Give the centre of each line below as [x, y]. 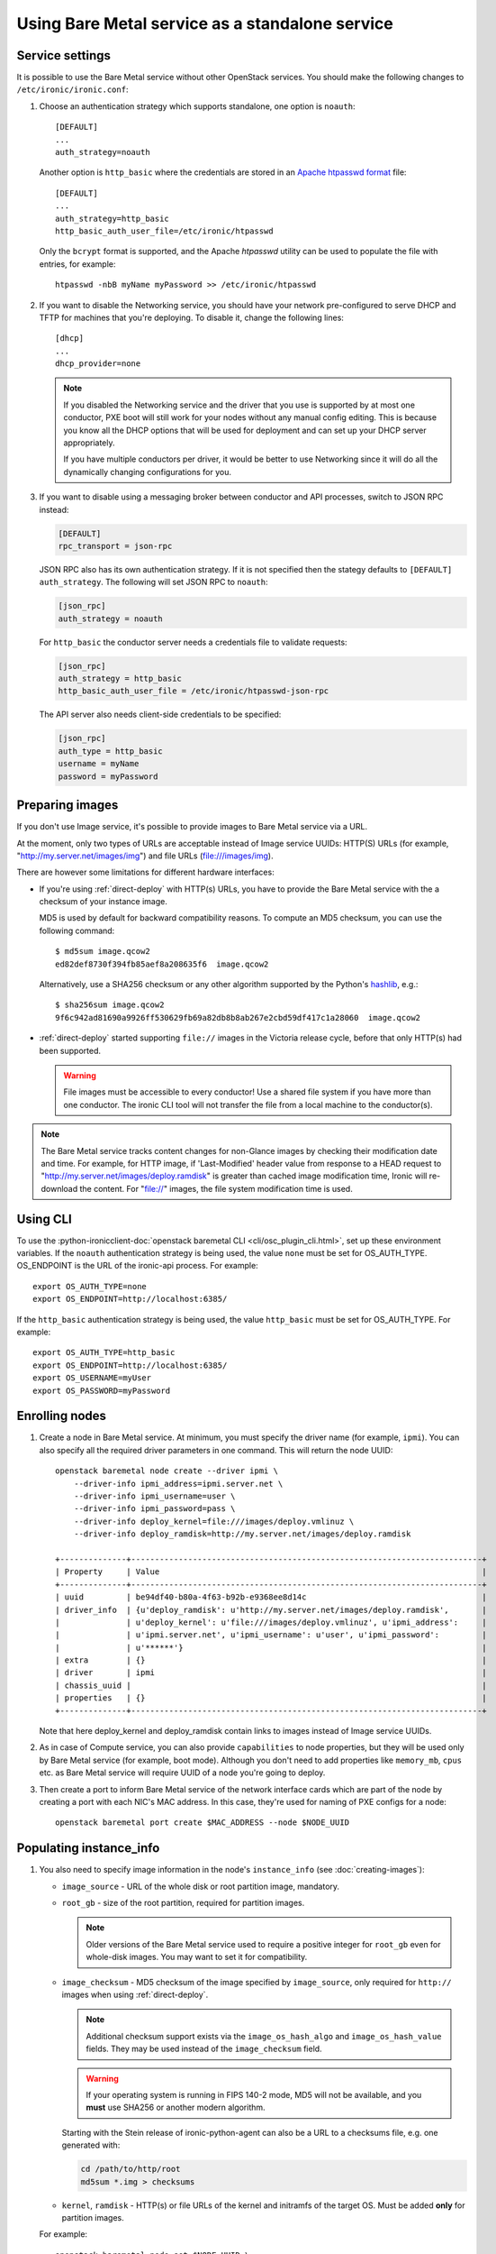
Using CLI [44, 1219]
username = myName [99, 764]
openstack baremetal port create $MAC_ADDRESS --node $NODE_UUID [203, 1823]
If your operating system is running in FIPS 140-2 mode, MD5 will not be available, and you [254, 2094]
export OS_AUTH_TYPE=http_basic [104, 1353]
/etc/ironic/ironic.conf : [72, 89]
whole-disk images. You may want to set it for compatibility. [197, 1957]
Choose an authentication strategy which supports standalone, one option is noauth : [197, 106]
